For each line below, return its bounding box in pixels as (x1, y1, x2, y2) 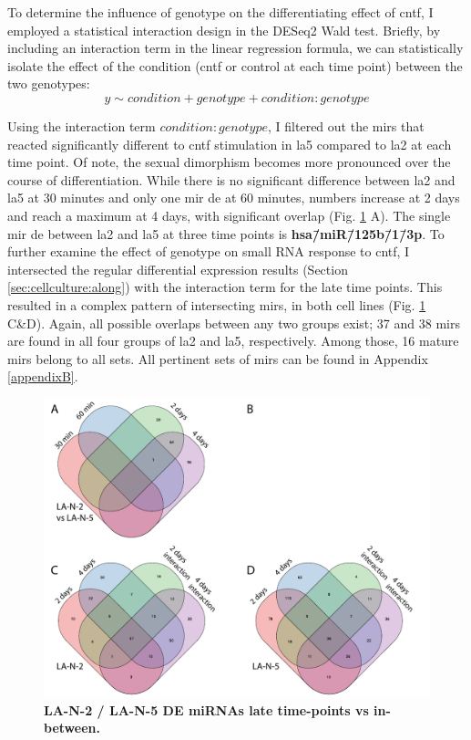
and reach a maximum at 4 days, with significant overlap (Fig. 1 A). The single (7, 205, 451, 224)
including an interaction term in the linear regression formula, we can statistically (7, 38, 464, 57)
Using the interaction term (7, 116, 156, 135)
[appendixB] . (7, 367, 78, 386)
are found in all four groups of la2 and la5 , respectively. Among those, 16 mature (7, 331, 459, 350)
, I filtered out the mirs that (268, 116, 425, 135)
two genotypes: (7, 74, 90, 93)
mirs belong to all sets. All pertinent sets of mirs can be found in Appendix (7, 349, 428, 368)
